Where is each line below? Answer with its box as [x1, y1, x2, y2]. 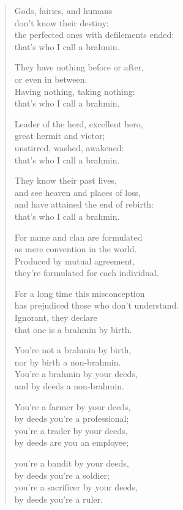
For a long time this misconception [14, 287, 145, 299]
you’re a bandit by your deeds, [14, 457, 129, 469]
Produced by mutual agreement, [14, 254, 135, 267]
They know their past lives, [14, 174, 117, 187]
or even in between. [14, 72, 88, 85]
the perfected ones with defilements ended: [14, 28, 174, 41]
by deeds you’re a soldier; [14, 468, 110, 481]
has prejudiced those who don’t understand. [14, 299, 179, 312]
